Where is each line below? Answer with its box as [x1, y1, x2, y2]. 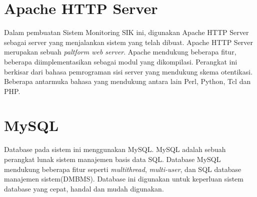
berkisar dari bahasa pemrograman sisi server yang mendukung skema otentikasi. [4, 66, 253, 76]
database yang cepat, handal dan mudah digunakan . [4, 183, 164, 193]
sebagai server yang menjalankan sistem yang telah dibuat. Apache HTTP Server [4, 36, 253, 47]
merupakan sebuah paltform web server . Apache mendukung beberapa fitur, [4, 46, 236, 57]
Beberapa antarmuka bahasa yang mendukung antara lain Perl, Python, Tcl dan [4, 76, 251, 86]
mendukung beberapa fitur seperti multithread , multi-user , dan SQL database [4, 163, 241, 174]
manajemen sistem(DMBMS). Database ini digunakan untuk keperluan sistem [4, 173, 243, 184]
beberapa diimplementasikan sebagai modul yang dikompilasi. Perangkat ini [4, 56, 237, 66]
